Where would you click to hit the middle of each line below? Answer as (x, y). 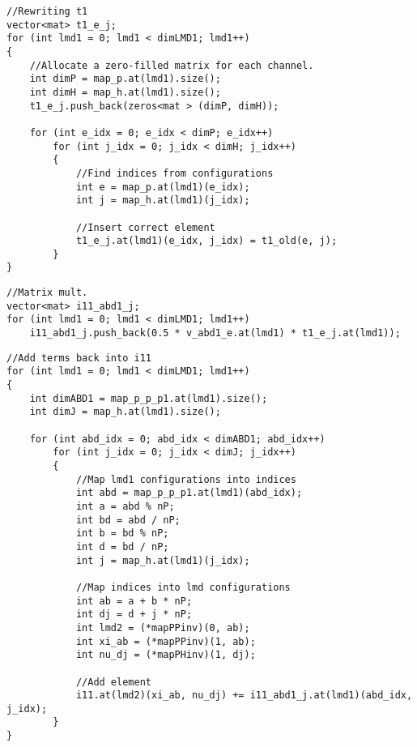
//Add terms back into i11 (79, 358)
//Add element (113, 682)
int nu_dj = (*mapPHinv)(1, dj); (166, 655)
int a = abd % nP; (125, 506)
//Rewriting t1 (47, 11)
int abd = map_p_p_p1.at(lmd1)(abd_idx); (189, 493)
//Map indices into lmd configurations (183, 587)
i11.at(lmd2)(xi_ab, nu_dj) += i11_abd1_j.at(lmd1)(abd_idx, (244, 696)
